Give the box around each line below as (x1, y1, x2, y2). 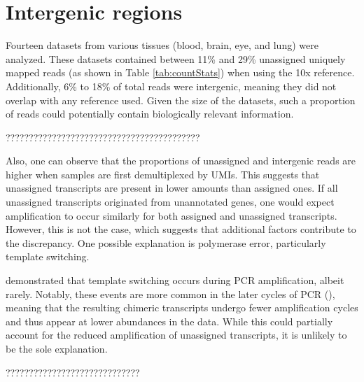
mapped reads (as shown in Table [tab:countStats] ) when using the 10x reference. (6, 65, 355, 80)
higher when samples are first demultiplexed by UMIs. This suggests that (6, 167, 320, 181)
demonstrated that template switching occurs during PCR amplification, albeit (6, 273, 344, 288)
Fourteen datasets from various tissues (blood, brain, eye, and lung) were (6, 38, 318, 52)
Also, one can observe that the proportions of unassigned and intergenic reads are (6, 153, 356, 168)
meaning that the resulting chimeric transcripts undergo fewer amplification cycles (6, 300, 358, 315)
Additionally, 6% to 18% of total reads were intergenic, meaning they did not (6, 78, 337, 93)
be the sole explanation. (6, 341, 108, 355)
